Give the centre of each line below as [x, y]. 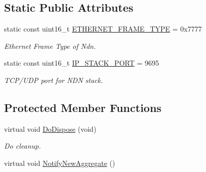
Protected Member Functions [83, 107]
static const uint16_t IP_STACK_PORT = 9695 [82, 63]
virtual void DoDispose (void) [50, 128]
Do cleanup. [23, 146]
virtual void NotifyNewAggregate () [60, 163]
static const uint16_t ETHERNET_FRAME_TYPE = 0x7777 [103, 29]
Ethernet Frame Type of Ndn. [50, 46]
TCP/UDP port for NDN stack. [54, 80]
